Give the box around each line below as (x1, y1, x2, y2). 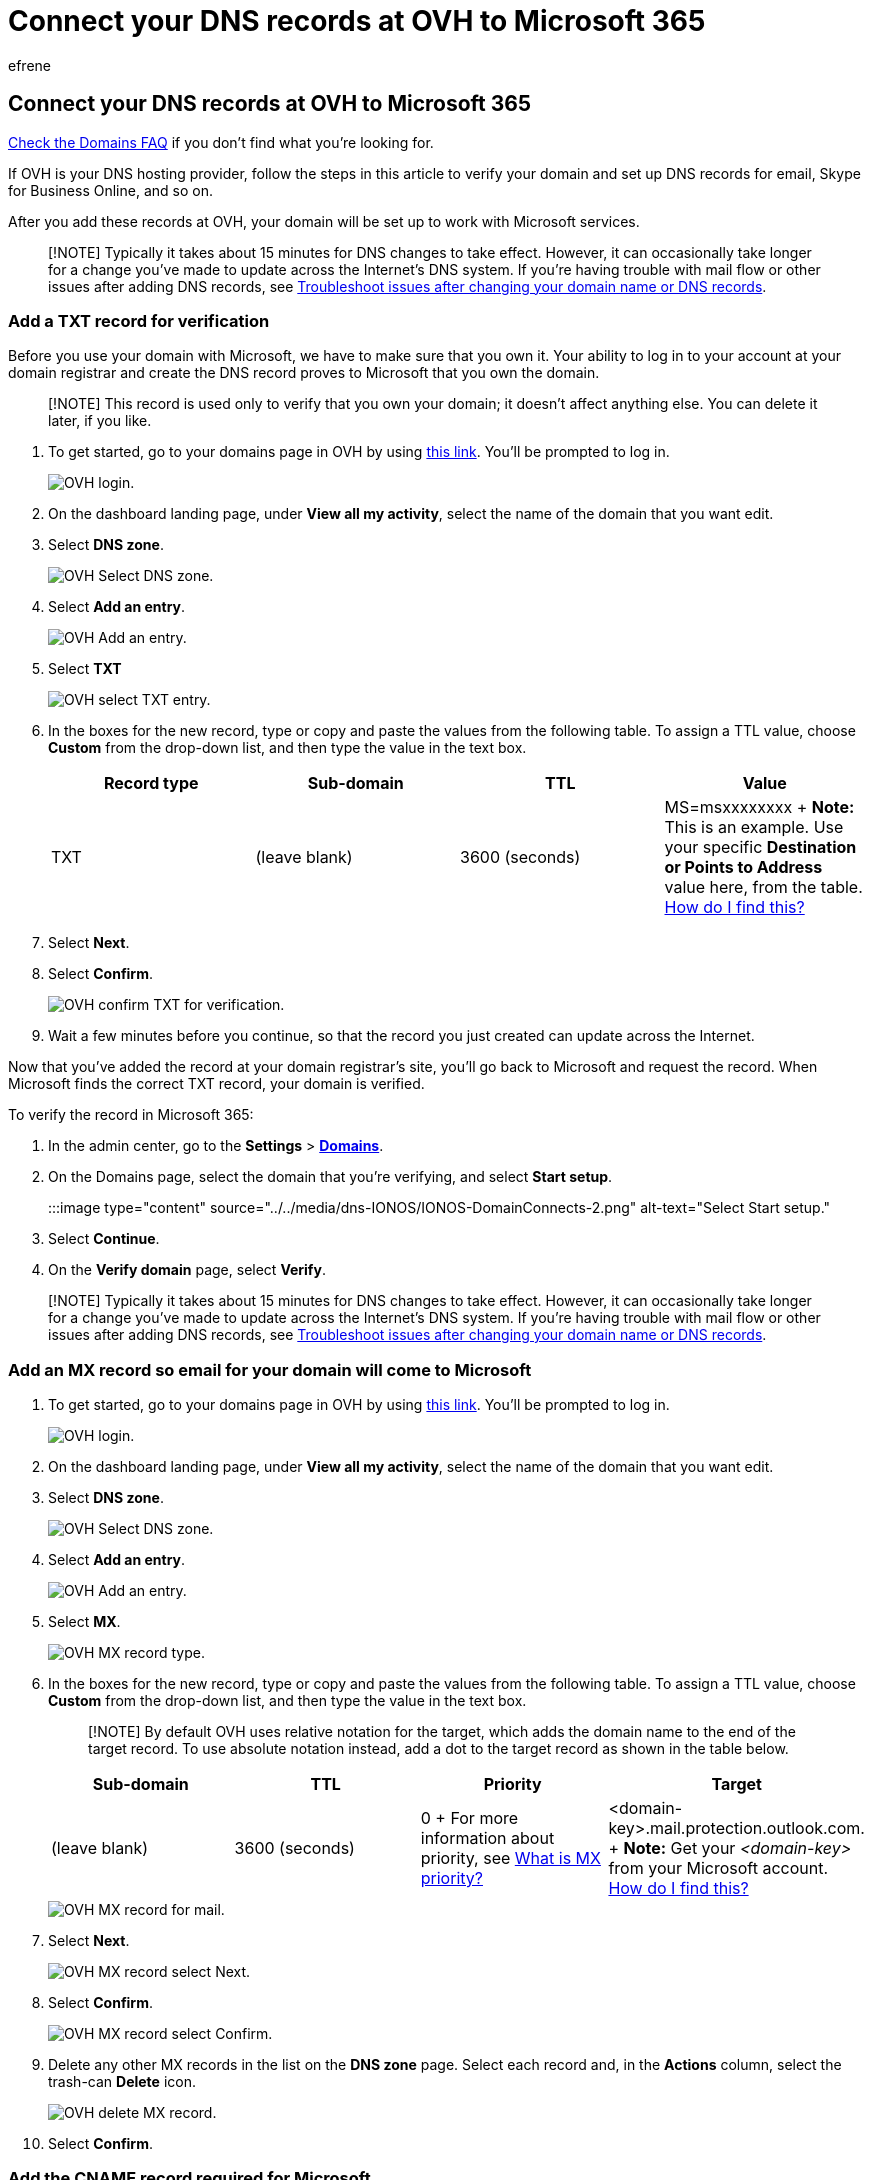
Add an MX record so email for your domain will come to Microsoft (8, 1359, 532, 1380)
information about (420, 1828, 555, 1849)
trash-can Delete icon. (48, 2073, 196, 2091)
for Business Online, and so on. (8, 181, 213, 199)
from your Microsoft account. (608, 1858, 829, 1879)
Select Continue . (48, 1230, 160, 1248)
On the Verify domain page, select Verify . (48, 1261, 326, 1279)
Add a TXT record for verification (8, 310, 270, 331)
